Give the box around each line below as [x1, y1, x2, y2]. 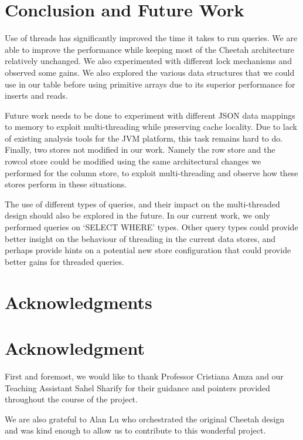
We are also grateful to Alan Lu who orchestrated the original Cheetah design [5, 412, 285, 425]
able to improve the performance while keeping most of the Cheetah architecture [5, 43, 294, 55]
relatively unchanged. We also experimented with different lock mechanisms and [5, 55, 292, 67]
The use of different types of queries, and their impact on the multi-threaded [5, 197, 280, 210]
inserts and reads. [5, 89, 68, 102]
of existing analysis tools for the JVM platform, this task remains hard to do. [5, 132, 283, 144]
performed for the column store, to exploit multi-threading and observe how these [5, 166, 298, 179]
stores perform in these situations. [5, 178, 127, 190]
